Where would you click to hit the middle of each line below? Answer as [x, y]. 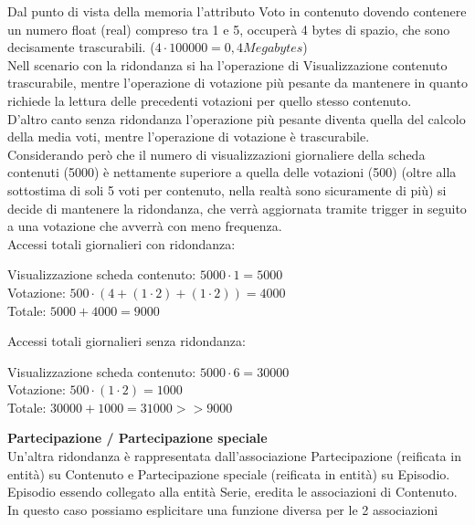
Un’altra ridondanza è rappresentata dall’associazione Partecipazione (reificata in [234, 456]
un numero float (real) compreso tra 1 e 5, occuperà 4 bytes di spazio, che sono [229, 29]
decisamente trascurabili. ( [81, 47]
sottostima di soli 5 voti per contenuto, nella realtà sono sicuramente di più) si [227, 189]
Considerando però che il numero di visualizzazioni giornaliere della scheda [216, 154]
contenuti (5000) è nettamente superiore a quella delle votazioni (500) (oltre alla [232, 172]
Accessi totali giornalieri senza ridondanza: [127, 341]
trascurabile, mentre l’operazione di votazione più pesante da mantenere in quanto [237, 83]
